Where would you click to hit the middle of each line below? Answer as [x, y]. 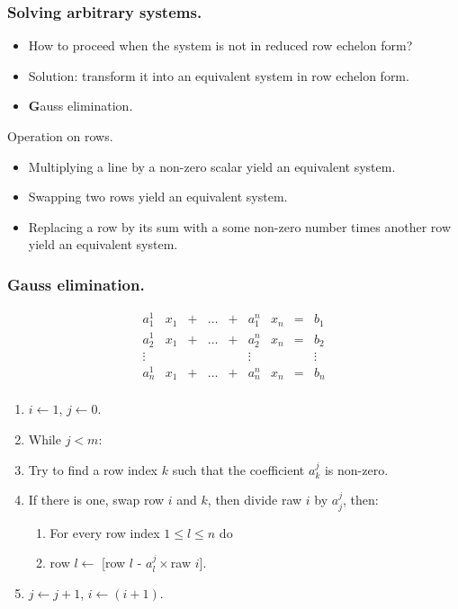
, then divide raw [255, 500]
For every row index [105, 532]
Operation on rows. [60, 136]
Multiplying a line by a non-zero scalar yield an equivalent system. [212, 166]
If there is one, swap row [96, 500]
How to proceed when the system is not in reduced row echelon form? [220, 45]
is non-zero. [356, 469]
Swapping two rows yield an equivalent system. [158, 197]
